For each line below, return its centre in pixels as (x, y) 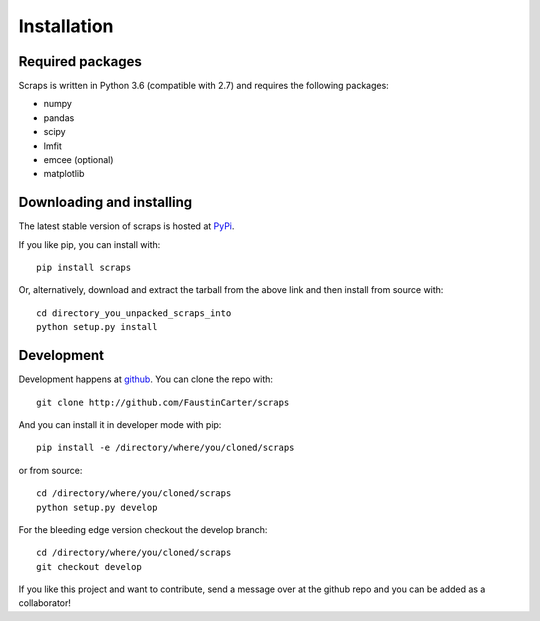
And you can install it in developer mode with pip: (120, 424)
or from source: (50, 470)
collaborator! (45, 603)
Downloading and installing (105, 202)
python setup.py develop (97, 507)
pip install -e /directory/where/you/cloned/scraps (165, 448)
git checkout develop (89, 566)
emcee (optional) (78, 160)
